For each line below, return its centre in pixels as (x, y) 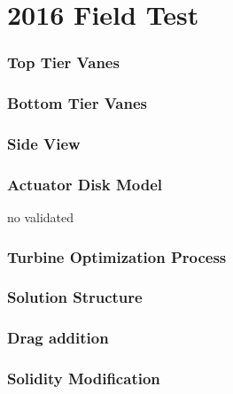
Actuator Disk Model (85, 184)
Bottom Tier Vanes (77, 103)
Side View (44, 143)
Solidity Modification (84, 379)
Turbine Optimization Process (117, 256)
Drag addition (58, 338)
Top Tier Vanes (63, 62)
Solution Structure (75, 297)
